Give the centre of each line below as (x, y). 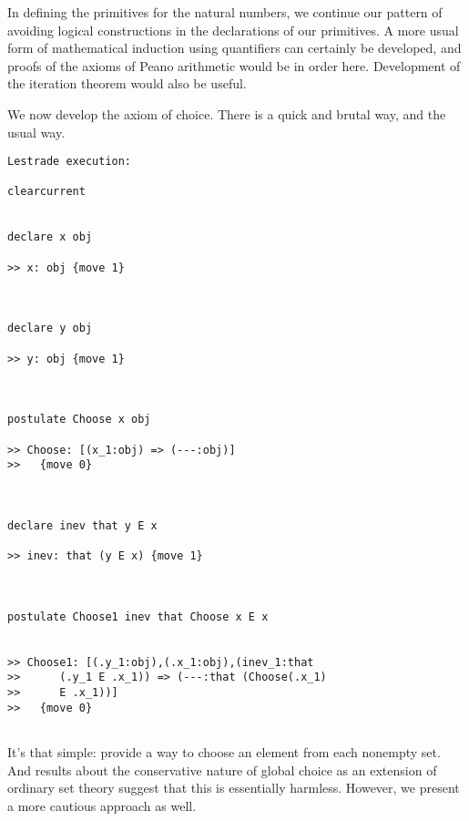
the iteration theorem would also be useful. (127, 83)
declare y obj (50, 328)
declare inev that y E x (82, 525)
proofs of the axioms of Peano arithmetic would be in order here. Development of (234, 65)
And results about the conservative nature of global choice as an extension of (222, 770)
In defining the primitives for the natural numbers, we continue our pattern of (225, 12)
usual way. (36, 132)
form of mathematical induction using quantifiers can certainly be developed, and (234, 48)
